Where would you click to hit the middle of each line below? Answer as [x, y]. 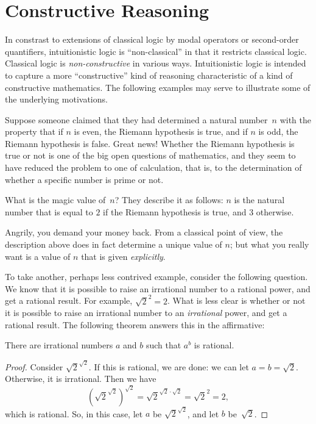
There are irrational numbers [59, 345]
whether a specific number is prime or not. [84, 179]
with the [295, 119]
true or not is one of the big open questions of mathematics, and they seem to [150, 155]
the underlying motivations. [56, 99]
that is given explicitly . [123, 256]
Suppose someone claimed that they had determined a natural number [136, 119]
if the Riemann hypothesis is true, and [175, 211]
